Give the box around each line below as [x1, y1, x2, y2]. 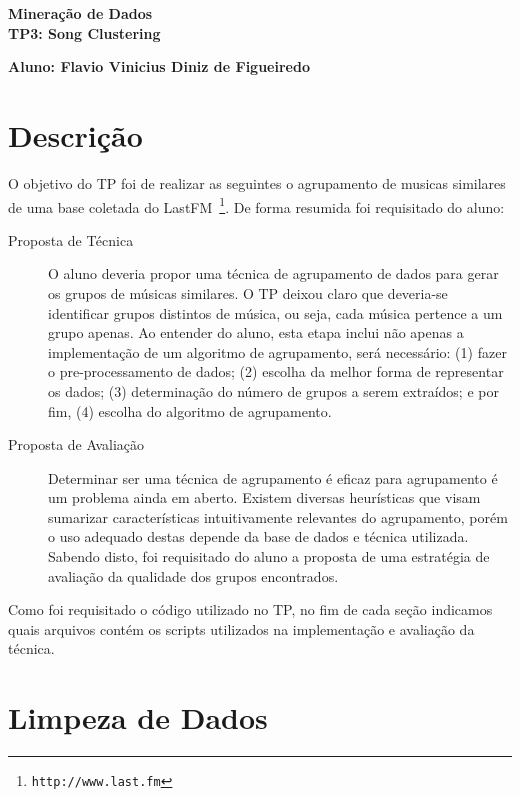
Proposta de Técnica [8, 229, 134, 250]
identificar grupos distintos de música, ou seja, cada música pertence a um [48, 302, 503, 323]
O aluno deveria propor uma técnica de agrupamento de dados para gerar [48, 263, 499, 284]
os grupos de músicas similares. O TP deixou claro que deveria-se [48, 282, 448, 303]
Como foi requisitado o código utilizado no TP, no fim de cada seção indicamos [8, 599, 493, 620]
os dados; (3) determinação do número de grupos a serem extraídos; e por [48, 380, 499, 401]
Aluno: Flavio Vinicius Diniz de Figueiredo [8, 56, 310, 77]
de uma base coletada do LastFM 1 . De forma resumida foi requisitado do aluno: [8, 193, 505, 217]
